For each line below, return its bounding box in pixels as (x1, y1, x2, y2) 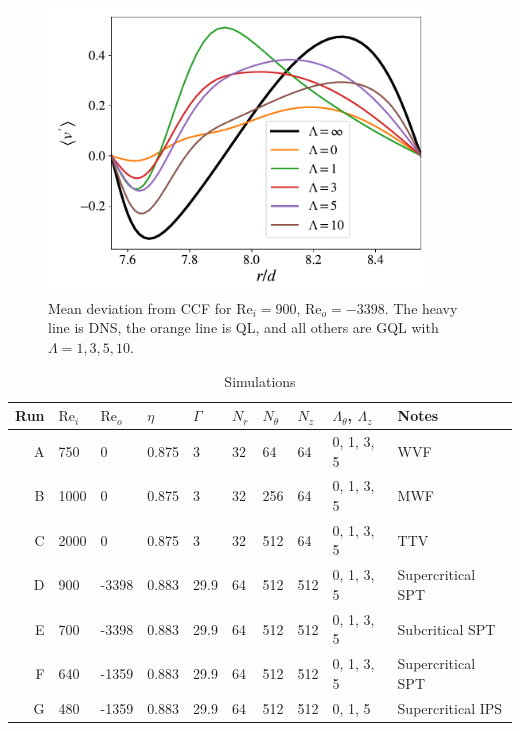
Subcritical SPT (397, 618, 496, 639)
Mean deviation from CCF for (48, 297, 232, 318)
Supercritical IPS (397, 697, 503, 718)
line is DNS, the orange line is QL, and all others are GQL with (48, 317, 439, 338)
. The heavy (384, 297, 458, 318)
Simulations (224, 370, 296, 391)
